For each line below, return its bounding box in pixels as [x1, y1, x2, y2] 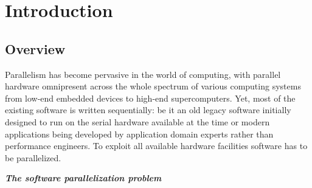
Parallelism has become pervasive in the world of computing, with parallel [5, 68, 281, 80]
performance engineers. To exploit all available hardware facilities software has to [5, 139, 308, 152]
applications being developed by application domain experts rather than [5, 127, 274, 140]
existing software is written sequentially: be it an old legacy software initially [5, 103, 291, 116]
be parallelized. [5, 151, 61, 164]
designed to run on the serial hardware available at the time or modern [5, 115, 270, 128]
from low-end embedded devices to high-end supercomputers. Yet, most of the [5, 91, 296, 104]
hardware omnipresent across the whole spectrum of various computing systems [5, 80, 301, 92]
